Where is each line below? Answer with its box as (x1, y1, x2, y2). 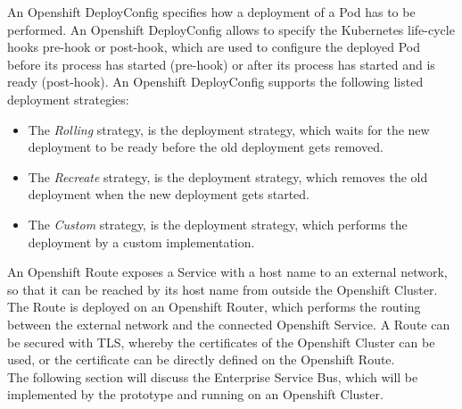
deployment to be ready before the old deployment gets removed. (28, 138, 384, 156)
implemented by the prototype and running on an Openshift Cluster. (7, 385, 384, 404)
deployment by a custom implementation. (28, 232, 255, 251)
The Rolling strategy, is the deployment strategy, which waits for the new (28, 120, 430, 138)
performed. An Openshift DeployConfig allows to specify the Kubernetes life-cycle (7, 20, 455, 38)
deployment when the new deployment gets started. (28, 185, 309, 204)
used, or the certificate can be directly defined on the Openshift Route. (7, 350, 395, 369)
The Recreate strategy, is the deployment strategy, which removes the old (28, 167, 428, 186)
